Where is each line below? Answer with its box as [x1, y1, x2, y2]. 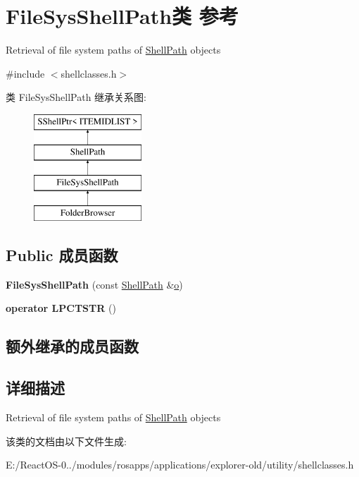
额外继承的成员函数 [6, 335, 139, 357]
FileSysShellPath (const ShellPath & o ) [6, 277, 183, 291]
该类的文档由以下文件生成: [6, 433, 127, 448]
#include [6, 66, 45, 80]
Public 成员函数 [6, 244, 118, 266]
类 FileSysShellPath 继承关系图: [6, 90, 146, 104]
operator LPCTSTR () [6, 301, 116, 315]
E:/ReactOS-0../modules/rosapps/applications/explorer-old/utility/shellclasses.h [6, 457, 354, 472]
